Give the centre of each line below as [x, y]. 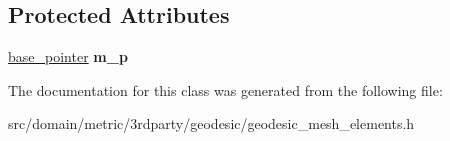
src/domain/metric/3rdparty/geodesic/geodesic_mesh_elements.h [211, 123]
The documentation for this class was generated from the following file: [225, 89]
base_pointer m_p [68, 56]
